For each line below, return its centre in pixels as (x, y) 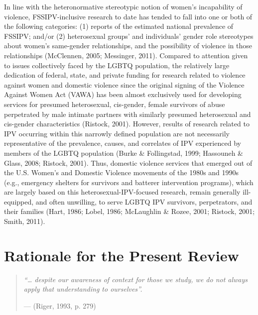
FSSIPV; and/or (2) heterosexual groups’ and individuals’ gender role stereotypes (129, 36)
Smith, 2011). (25, 221)
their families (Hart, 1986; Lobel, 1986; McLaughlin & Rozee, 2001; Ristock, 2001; (129, 211)
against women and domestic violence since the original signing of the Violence (124, 84)
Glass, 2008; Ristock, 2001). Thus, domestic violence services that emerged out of (128, 162)
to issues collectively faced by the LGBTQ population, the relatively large (117, 65)
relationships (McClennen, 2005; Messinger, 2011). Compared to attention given (126, 55)
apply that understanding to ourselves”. (83, 289)
